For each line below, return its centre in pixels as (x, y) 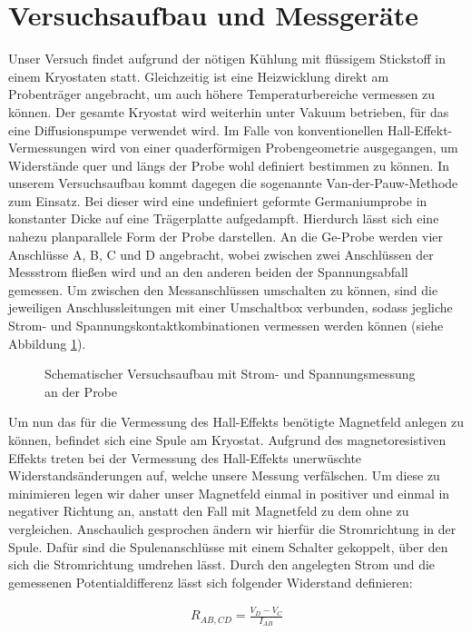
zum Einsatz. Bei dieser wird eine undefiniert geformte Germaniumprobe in (218, 200)
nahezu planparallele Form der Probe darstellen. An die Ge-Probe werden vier (226, 237)
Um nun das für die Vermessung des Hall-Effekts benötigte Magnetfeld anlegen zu (236, 422)
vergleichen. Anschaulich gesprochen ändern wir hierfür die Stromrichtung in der (232, 528)
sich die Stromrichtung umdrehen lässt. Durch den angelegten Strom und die (222, 564)
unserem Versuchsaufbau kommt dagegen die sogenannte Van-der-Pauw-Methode (233, 183)
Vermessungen (48, 148)
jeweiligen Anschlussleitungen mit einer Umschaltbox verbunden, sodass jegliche (231, 307)
